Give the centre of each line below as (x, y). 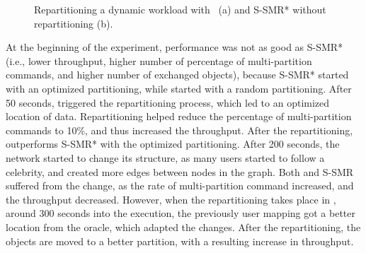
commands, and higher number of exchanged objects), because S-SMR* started (177, 75)
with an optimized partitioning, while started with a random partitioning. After (179, 88)
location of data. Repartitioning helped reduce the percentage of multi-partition (179, 116)
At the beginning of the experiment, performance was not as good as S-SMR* (175, 47)
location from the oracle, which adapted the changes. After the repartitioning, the (183, 226)
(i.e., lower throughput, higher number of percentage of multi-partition (159, 60)
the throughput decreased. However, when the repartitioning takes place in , (171, 199)
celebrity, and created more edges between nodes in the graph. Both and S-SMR (180, 171)
